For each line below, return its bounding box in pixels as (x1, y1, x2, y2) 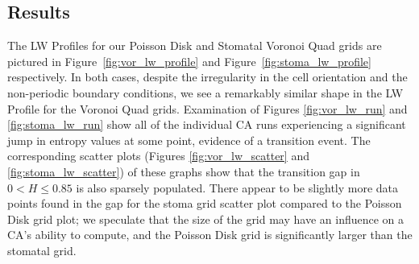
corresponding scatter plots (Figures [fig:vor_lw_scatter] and (7, 147, 309, 164)
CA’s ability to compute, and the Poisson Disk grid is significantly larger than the (7, 226, 413, 243)
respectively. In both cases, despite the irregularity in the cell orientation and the (7, 68, 408, 85)
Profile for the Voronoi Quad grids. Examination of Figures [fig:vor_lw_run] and (7, 100, 408, 117)
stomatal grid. (7, 241, 77, 258)
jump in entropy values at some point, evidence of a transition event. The (7, 131, 371, 148)
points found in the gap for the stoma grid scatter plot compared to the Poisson (7, 195, 402, 212)
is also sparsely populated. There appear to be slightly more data (76, 179, 399, 196)
